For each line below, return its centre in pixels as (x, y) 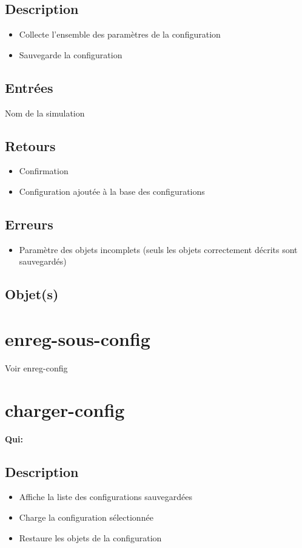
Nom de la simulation (45, 113)
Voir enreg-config (36, 367)
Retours (30, 145)
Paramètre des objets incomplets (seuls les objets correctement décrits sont (158, 249)
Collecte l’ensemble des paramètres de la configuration (120, 34)
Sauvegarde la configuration (71, 54)
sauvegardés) (43, 261)
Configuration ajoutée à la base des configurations (112, 191)
